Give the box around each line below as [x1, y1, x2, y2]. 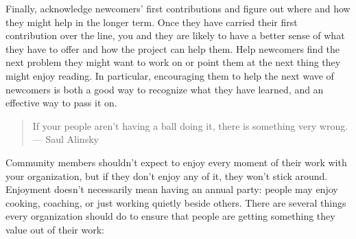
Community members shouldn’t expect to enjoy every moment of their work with [5, 155, 347, 169]
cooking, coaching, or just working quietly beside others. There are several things [5, 195, 346, 209]
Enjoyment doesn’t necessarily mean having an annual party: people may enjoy [5, 182, 338, 196]
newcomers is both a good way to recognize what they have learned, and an [5, 82, 324, 96]
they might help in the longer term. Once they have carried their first [5, 14, 298, 29]
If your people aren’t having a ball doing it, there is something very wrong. [32, 118, 348, 133]
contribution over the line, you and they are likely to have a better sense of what [5, 28, 345, 43]
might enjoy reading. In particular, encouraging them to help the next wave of [5, 68, 334, 82]
